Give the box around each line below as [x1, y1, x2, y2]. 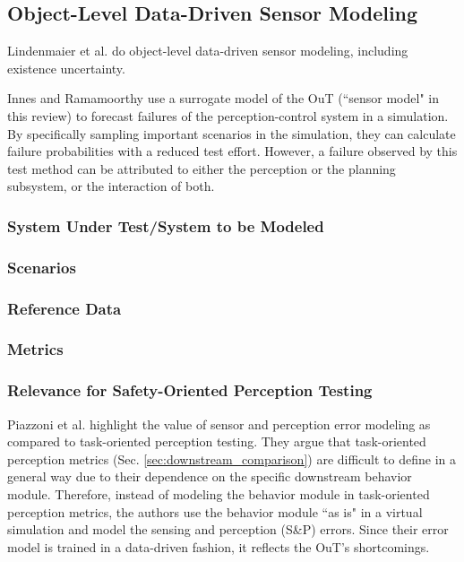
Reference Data [7, 297, 122, 319]
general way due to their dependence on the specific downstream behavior [7, 467, 412, 486]
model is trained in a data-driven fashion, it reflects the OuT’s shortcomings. [7, 537, 430, 556]
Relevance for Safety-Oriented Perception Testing [7, 379, 373, 402]
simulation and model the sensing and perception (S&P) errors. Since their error [7, 520, 449, 539]
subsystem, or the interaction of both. [7, 177, 215, 195]
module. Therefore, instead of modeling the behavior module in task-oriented [7, 484, 430, 503]
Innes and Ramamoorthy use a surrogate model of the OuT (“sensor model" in [7, 89, 439, 108]
